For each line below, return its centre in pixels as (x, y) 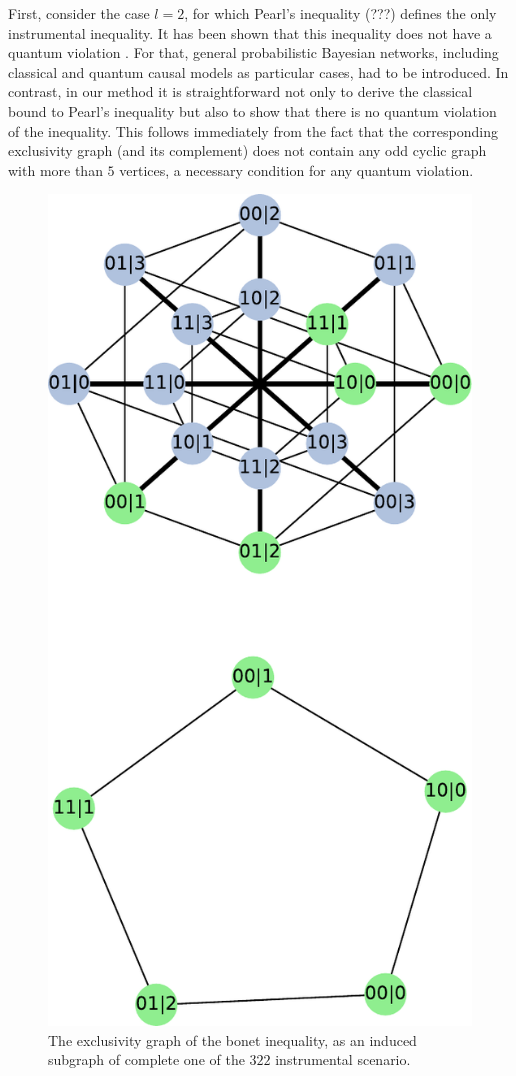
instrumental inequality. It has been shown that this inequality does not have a (250, 32)
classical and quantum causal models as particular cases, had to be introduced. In (258, 71)
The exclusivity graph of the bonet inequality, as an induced (232, 1039)
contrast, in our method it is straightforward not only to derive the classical (240, 91)
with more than (55, 169)
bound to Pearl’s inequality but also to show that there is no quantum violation (252, 110)
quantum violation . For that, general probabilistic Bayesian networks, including (253, 52)
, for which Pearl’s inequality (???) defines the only (340, 13)
